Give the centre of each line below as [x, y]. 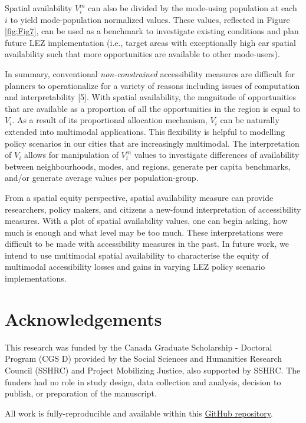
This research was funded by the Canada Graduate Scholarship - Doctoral [139, 347]
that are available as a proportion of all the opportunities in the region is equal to [153, 108]
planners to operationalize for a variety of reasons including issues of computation [152, 85]
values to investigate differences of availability [217, 155]
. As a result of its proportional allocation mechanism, [110, 120]
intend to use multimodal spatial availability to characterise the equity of [137, 255]
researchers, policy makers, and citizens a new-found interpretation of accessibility [153, 209]
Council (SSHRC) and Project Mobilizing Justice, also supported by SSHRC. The [153, 370]
